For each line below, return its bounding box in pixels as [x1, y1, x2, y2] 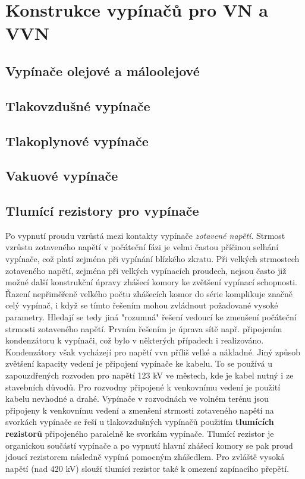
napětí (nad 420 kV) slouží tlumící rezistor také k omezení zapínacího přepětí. [5, 462, 290, 474]
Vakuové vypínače [5, 166, 118, 185]
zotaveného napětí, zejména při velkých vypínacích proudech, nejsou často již [5, 264, 287, 276]
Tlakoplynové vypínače [5, 131, 149, 150]
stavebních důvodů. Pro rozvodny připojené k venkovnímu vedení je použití [5, 380, 281, 393]
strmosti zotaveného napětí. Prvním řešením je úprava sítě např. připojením [5, 322, 282, 335]
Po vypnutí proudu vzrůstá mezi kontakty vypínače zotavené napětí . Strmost [5, 229, 285, 241]
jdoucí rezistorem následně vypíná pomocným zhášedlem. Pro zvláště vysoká [5, 450, 285, 463]
